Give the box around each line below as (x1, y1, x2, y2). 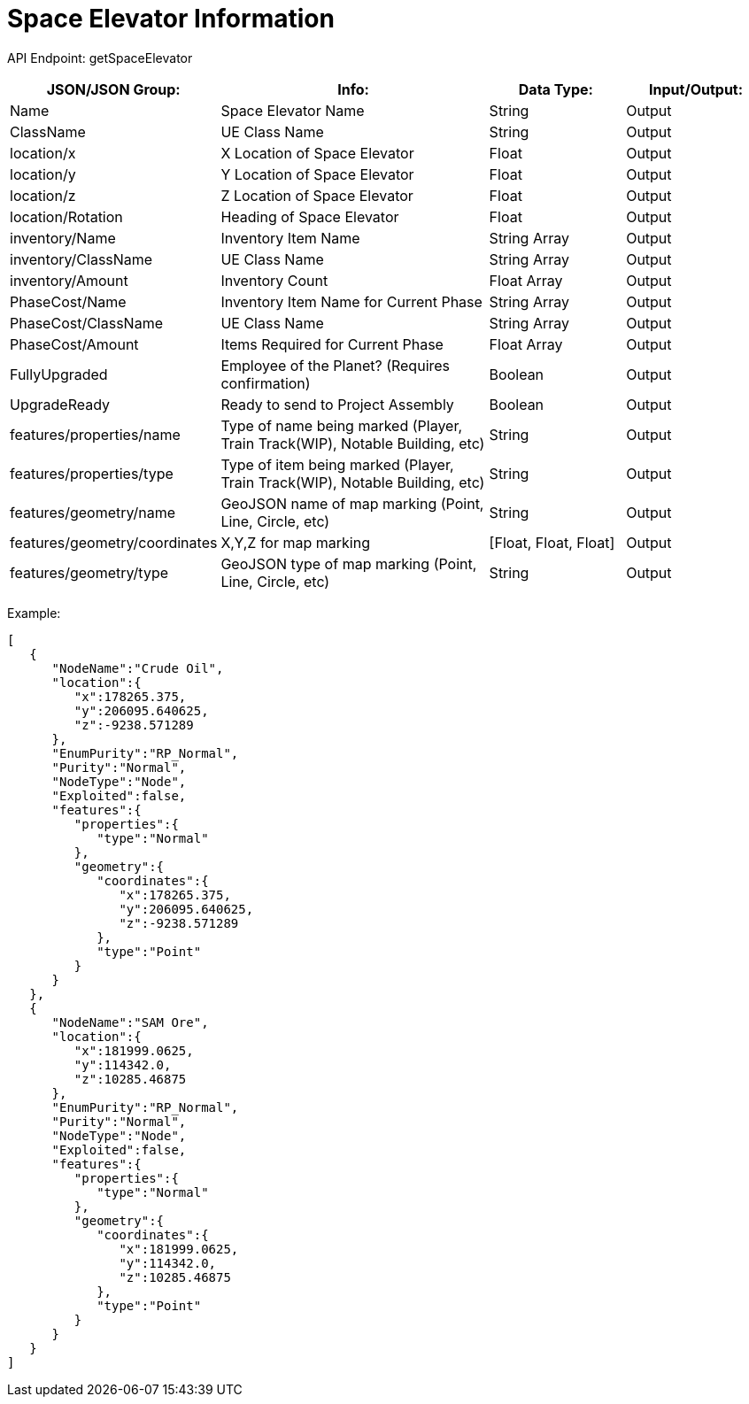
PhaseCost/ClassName (10, 313, 163, 332)
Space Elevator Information (7, 4, 335, 34)
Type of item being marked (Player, (220, 455, 454, 474)
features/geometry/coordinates (10, 533, 218, 552)
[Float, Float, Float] (489, 533, 615, 552)
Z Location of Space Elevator (220, 186, 413, 204)
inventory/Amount (10, 271, 128, 289)
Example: (7, 605, 61, 621)
